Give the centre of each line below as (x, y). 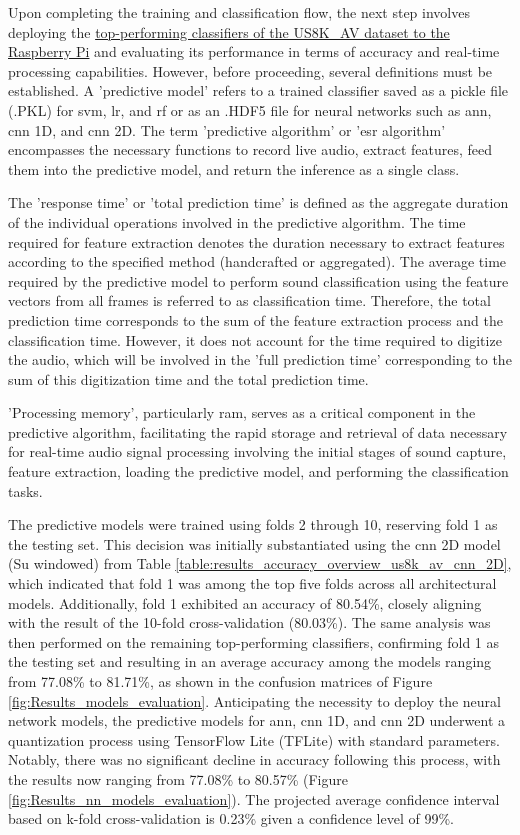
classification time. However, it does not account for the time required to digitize (255, 339)
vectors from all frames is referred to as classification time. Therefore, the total (249, 300)
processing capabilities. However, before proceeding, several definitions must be (250, 70)
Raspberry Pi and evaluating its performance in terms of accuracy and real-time (254, 51)
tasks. (25, 490)
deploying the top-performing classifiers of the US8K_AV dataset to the (229, 31)
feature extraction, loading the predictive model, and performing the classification (258, 471)
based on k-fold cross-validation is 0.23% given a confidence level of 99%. (231, 818)
